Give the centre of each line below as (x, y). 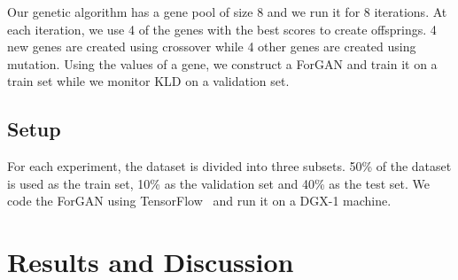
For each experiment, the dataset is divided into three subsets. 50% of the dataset (229, 166)
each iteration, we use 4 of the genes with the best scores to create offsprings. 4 (222, 29)
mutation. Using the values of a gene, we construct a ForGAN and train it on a (222, 63)
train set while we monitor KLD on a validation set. (148, 81)
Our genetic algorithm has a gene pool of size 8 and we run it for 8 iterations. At (227, 12)
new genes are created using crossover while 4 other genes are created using (212, 47)
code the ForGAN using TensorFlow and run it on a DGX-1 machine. (199, 201)
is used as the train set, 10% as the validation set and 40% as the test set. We (219, 183)
